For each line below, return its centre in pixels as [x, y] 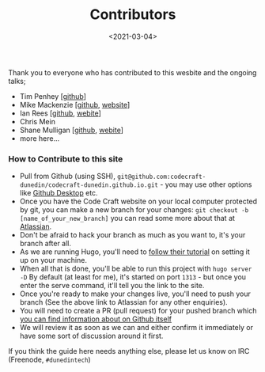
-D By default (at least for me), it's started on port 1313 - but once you [133, 277]
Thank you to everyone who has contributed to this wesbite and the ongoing [132, 72]
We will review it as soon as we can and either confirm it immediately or [136, 328]
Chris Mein [37, 121]
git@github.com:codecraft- [162, 177]
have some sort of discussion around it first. [91, 336]
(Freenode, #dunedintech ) [49, 360]
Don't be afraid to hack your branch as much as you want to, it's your [132, 235]
